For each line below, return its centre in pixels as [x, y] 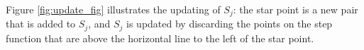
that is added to [41, 24]
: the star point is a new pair [296, 9]
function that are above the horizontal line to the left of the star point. [160, 38]
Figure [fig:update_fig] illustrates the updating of [113, 9]
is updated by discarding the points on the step [230, 24]
